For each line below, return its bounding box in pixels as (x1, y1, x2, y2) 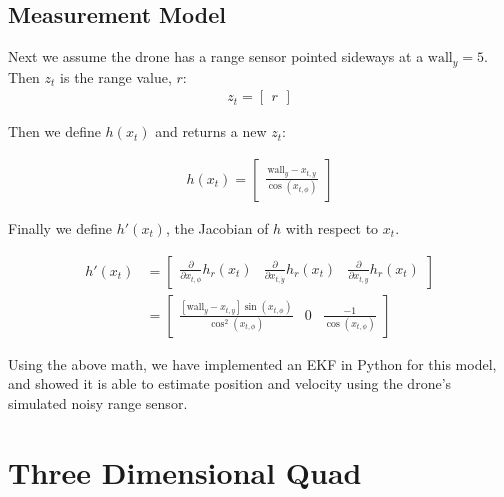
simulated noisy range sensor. (8, 392, 188, 413)
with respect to (285, 217, 379, 238)
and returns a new (155, 121, 267, 142)
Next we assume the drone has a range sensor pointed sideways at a (8, 46, 424, 67)
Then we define (8, 121, 101, 142)
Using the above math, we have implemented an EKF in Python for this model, (8, 353, 497, 374)
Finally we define (8, 217, 113, 238)
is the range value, (60, 66, 172, 87)
